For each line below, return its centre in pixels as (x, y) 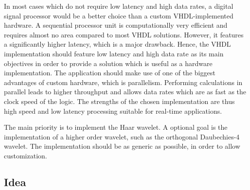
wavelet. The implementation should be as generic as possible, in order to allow (122, 146)
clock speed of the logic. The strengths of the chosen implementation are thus (119, 101)
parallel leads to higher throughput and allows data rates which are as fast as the (125, 92)
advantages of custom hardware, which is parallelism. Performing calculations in (123, 82)
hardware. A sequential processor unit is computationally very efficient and (116, 25)
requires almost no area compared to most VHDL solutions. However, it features (124, 34)
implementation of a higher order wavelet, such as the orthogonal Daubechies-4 (122, 136)
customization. (26, 155)
